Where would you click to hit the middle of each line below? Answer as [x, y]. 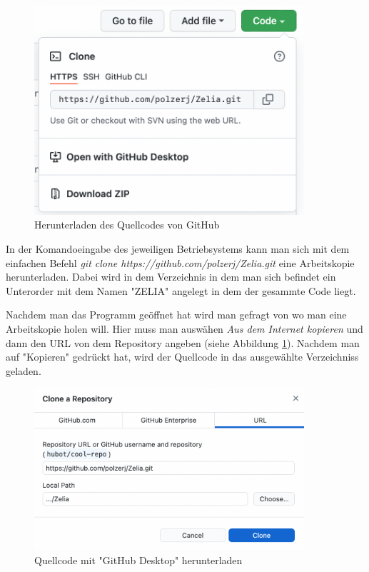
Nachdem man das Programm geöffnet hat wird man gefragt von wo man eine [176, 315]
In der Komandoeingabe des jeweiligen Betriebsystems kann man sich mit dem [178, 248]
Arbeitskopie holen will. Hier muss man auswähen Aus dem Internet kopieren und [184, 328]
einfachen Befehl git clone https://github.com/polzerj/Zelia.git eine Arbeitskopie [180, 262]
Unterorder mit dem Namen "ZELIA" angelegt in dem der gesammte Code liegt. [181, 290]
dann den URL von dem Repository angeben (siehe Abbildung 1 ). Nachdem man [183, 342]
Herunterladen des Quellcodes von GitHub [127, 225]
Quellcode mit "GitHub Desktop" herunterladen [138, 560]
